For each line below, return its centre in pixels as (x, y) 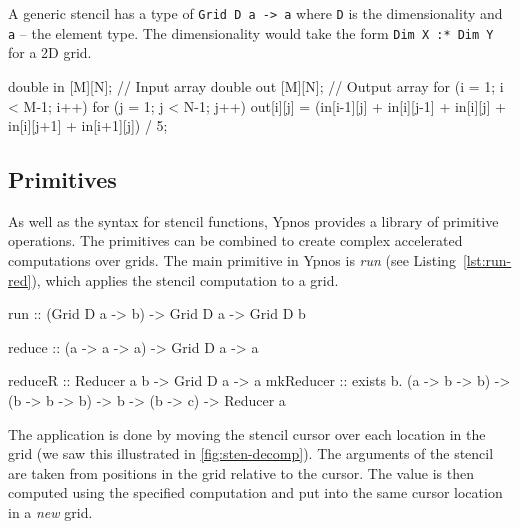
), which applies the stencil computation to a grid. (185, 279)
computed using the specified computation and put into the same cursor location (255, 492)
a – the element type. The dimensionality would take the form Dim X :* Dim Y (251, 32)
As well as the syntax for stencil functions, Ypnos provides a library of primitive (253, 220)
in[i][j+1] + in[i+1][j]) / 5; (88, 125)
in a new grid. (50, 512)
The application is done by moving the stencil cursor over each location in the (247, 433)
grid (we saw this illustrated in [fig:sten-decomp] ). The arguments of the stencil (251, 453)
